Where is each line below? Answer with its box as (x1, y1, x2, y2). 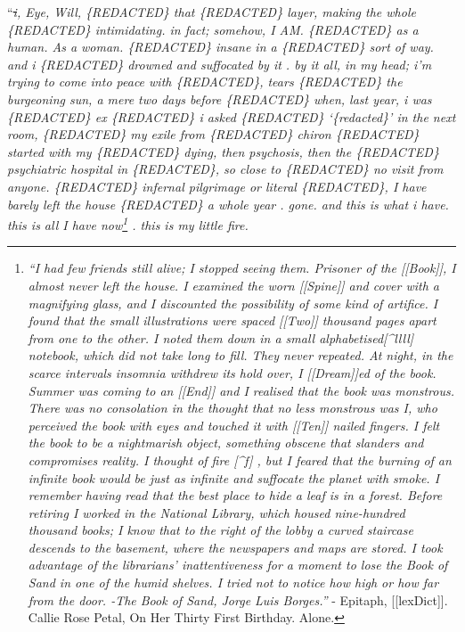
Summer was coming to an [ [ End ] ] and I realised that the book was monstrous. (28, 381, 454, 399)
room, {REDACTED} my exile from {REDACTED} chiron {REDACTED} (7, 125, 420, 144)
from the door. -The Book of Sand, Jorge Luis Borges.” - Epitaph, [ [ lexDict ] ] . (28, 590, 448, 609)
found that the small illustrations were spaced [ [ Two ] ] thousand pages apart (28, 311, 436, 330)
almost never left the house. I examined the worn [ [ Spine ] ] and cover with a (28, 275, 440, 294)
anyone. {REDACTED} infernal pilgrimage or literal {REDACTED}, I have (7, 176, 427, 195)
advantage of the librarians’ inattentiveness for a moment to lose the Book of (28, 555, 448, 574)
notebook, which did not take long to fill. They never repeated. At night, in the (28, 346, 453, 365)
